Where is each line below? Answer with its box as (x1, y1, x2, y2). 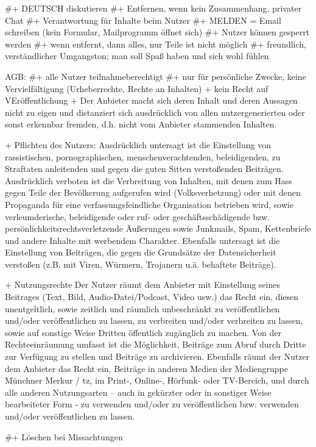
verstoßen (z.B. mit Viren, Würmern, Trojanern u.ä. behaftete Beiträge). (5, 257, 276, 270)
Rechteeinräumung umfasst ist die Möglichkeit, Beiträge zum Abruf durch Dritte (5, 338, 306, 351)
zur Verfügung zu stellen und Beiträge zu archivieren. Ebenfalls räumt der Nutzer (5, 350, 310, 363)
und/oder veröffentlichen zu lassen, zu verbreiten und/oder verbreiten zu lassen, (5, 314, 303, 327)
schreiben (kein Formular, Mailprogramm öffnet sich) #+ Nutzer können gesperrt (5, 26, 310, 38)
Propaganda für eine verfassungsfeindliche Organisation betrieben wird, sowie (5, 198, 294, 210)
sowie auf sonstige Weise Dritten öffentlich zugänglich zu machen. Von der (5, 326, 281, 338)
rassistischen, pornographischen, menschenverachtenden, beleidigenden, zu (5, 150, 281, 163)
